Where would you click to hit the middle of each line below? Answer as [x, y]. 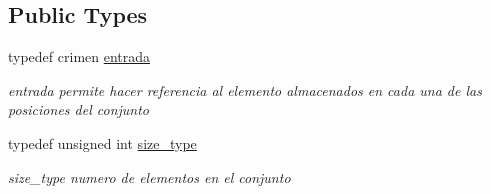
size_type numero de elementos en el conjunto [149, 176]
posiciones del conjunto [78, 109]
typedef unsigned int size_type [102, 142]
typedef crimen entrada [79, 56]
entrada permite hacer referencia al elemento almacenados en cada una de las [245, 89]
